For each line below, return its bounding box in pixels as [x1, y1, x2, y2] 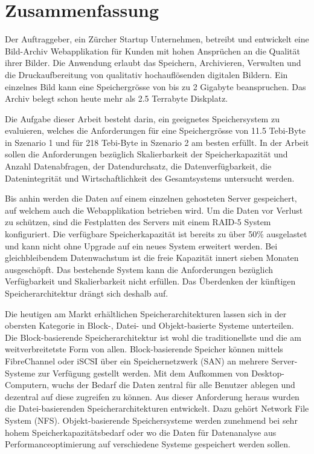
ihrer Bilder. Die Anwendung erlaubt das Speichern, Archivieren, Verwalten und [5, 56, 301, 69]
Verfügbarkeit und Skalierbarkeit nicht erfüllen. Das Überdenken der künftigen [5, 275, 296, 288]
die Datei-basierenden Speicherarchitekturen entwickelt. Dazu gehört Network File [5, 402, 309, 415]
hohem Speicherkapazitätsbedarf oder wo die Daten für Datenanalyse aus [5, 426, 277, 438]
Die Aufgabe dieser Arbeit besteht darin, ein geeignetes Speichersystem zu [5, 112, 280, 125]
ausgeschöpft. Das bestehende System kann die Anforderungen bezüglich [5, 263, 274, 275]
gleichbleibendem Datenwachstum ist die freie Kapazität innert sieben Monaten [5, 251, 299, 264]
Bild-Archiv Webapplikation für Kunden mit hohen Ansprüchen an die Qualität [5, 44, 300, 57]
